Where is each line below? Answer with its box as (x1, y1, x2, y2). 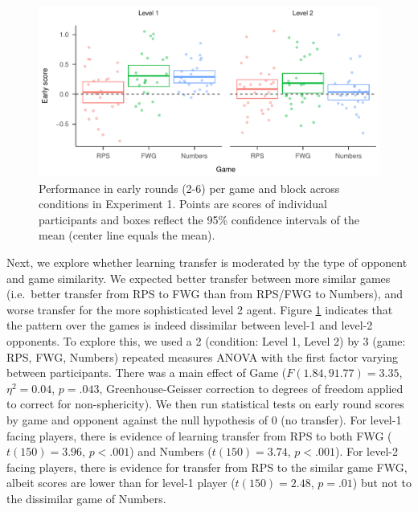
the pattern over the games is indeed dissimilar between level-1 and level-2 (6, 317, 373, 334)
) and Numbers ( (129, 443, 212, 460)
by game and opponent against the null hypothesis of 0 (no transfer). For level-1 (6, 411, 402, 428)
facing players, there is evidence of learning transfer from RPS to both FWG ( (6, 427, 392, 444)
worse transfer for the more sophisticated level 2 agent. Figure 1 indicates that (6, 301, 393, 317)
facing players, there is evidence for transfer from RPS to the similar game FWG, (6, 458, 408, 475)
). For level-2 (334, 443, 398, 460)
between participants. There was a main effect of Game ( (6, 364, 287, 381)
